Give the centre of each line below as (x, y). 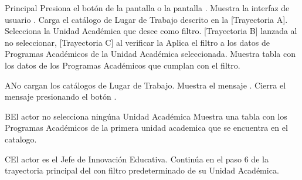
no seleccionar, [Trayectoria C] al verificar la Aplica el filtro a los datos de (137, 42)
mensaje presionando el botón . (61, 96)
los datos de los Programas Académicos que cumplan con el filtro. (123, 65)
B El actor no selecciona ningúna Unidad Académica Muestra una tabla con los (146, 116)
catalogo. (21, 139)
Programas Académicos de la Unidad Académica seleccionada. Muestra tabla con (150, 54)
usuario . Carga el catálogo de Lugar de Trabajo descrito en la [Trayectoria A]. (146, 19)
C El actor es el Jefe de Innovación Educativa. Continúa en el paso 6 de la (137, 159)
